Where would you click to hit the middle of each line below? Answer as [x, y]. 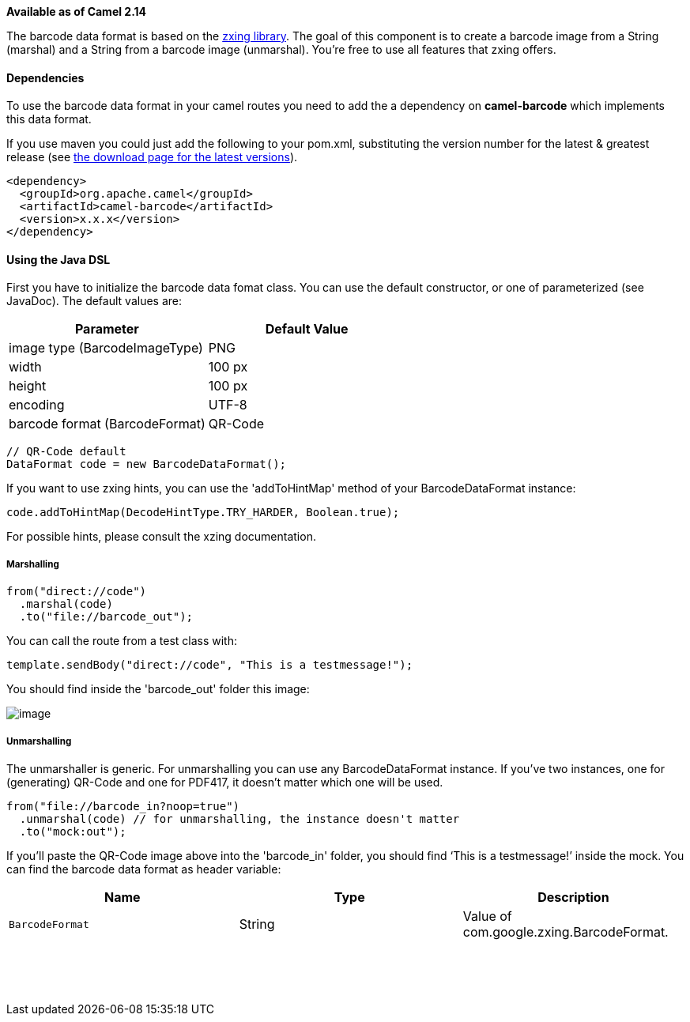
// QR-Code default [66, 452]
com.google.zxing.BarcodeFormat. [566, 932]
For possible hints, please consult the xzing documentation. [161, 537]
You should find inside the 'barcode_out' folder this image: [158, 689]
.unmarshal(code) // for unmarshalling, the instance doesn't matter [239, 819]
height [28, 386]
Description [573, 897]
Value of [487, 916]
